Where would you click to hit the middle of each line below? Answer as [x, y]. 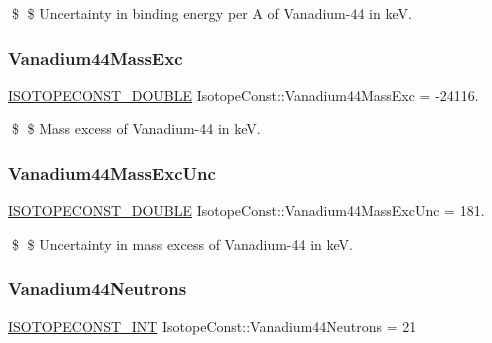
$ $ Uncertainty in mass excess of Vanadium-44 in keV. [182, 243]
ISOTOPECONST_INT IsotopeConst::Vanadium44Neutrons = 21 [212, 325]
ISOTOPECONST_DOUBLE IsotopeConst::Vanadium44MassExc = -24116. [243, 94]
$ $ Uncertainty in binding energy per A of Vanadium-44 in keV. [211, 13]
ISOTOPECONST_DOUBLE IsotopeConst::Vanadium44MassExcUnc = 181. [246, 210]
